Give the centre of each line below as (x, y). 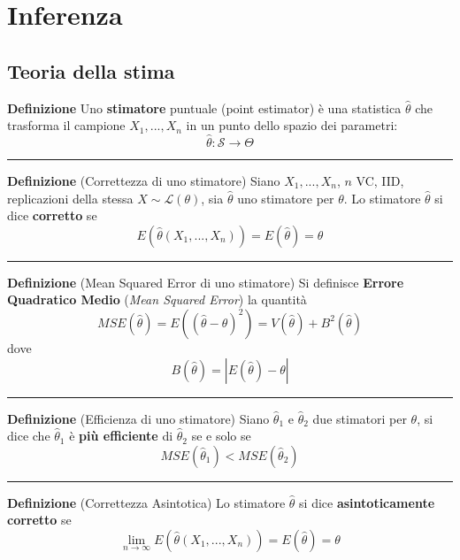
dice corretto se (52, 215)
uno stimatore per (286, 198)
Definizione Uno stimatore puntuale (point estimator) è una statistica (204, 107)
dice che (29, 436)
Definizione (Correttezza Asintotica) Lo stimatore (146, 502)
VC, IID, (380, 180)
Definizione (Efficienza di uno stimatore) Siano (138, 418)
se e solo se (221, 436)
